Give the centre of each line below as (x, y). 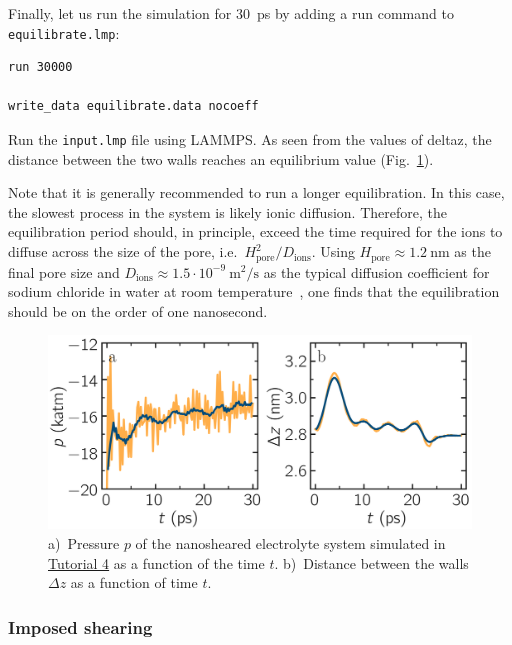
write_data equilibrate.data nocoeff (133, 106)
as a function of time (134, 582)
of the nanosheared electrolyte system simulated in (290, 543)
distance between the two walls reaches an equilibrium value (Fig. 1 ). (221, 158)
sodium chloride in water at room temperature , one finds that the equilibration (254, 291)
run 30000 (40, 67)
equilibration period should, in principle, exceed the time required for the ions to (255, 231)
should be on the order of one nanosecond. (138, 310)
